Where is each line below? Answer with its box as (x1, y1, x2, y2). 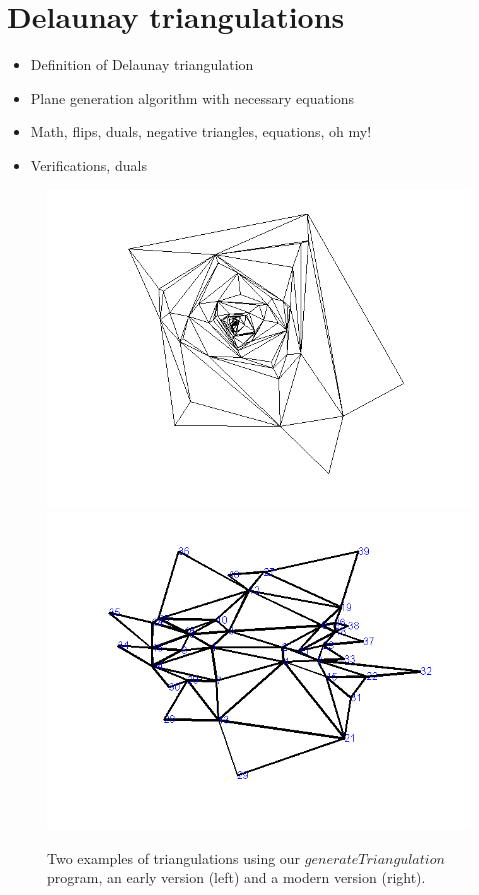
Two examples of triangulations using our (47, 847, 301, 868)
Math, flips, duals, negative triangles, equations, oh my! (30, 121, 372, 142)
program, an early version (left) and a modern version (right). (47, 867, 426, 888)
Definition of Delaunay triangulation (30, 54, 254, 75)
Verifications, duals (30, 154, 147, 175)
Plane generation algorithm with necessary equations (30, 87, 355, 108)
